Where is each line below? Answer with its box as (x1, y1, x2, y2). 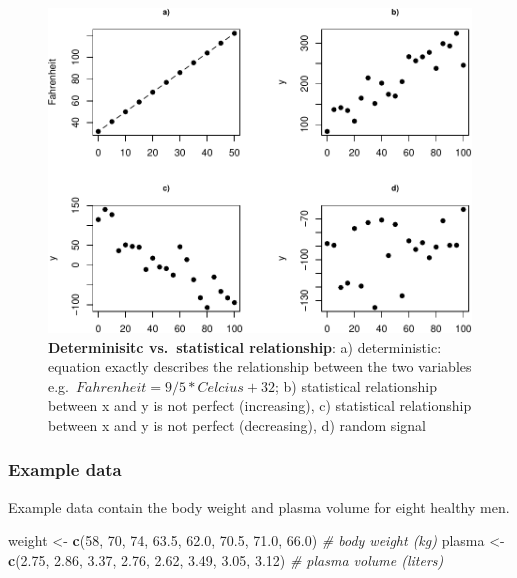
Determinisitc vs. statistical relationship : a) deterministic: (48, 336, 442, 357)
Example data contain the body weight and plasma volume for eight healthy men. (8, 496, 510, 517)
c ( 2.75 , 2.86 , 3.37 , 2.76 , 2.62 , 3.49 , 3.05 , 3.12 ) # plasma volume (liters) (8, 549, 444, 570)
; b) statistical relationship (274, 375, 438, 396)
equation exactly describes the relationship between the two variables (48, 356, 472, 377)
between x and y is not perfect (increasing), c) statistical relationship (48, 395, 472, 416)
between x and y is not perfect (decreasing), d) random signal (48, 414, 426, 435)
